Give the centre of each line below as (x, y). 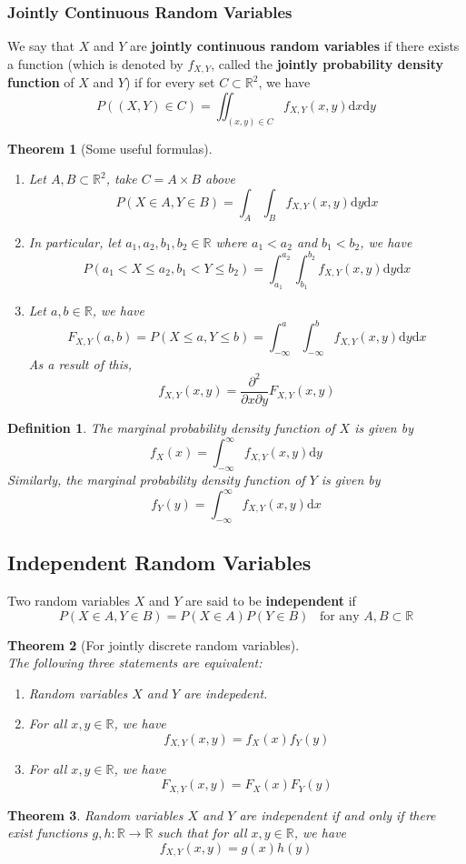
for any (339, 616)
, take (121, 179)
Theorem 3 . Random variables (95, 814)
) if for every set (170, 82)
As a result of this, (80, 363)
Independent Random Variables (159, 563)
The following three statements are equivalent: (135, 663)
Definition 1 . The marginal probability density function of (171, 428)
